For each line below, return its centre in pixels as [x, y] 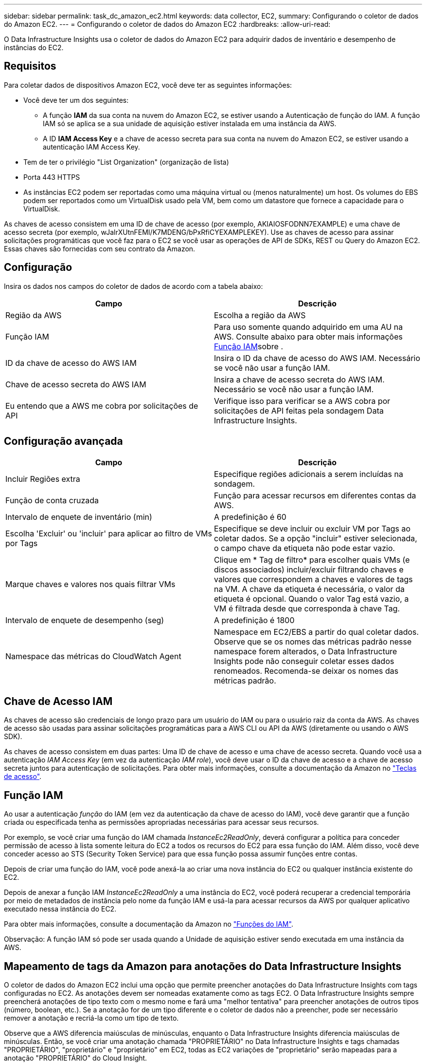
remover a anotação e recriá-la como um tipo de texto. [91, 1018]
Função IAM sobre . [249, 346]
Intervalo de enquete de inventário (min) [79, 517]
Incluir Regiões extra [43, 479]
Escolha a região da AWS [260, 315]
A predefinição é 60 [250, 517]
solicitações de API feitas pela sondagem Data [299, 410]
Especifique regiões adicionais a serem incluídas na [309, 474]
